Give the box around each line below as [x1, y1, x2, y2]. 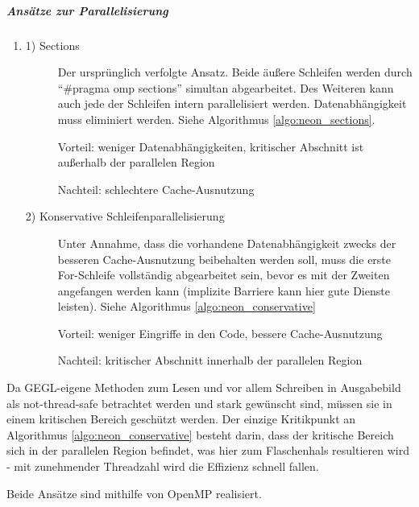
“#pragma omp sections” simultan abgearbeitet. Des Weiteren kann [57, 79, 394, 96]
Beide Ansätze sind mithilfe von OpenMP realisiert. [6, 484, 262, 501]
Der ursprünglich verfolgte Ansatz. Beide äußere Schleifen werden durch [57, 64, 413, 80]
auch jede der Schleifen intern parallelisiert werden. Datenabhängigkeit [57, 95, 407, 112]
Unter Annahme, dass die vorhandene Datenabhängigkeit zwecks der [57, 234, 396, 251]
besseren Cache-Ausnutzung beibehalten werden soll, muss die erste [57, 250, 392, 267]
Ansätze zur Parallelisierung [6, 2, 168, 19]
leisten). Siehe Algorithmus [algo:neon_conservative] [57, 298, 316, 315]
